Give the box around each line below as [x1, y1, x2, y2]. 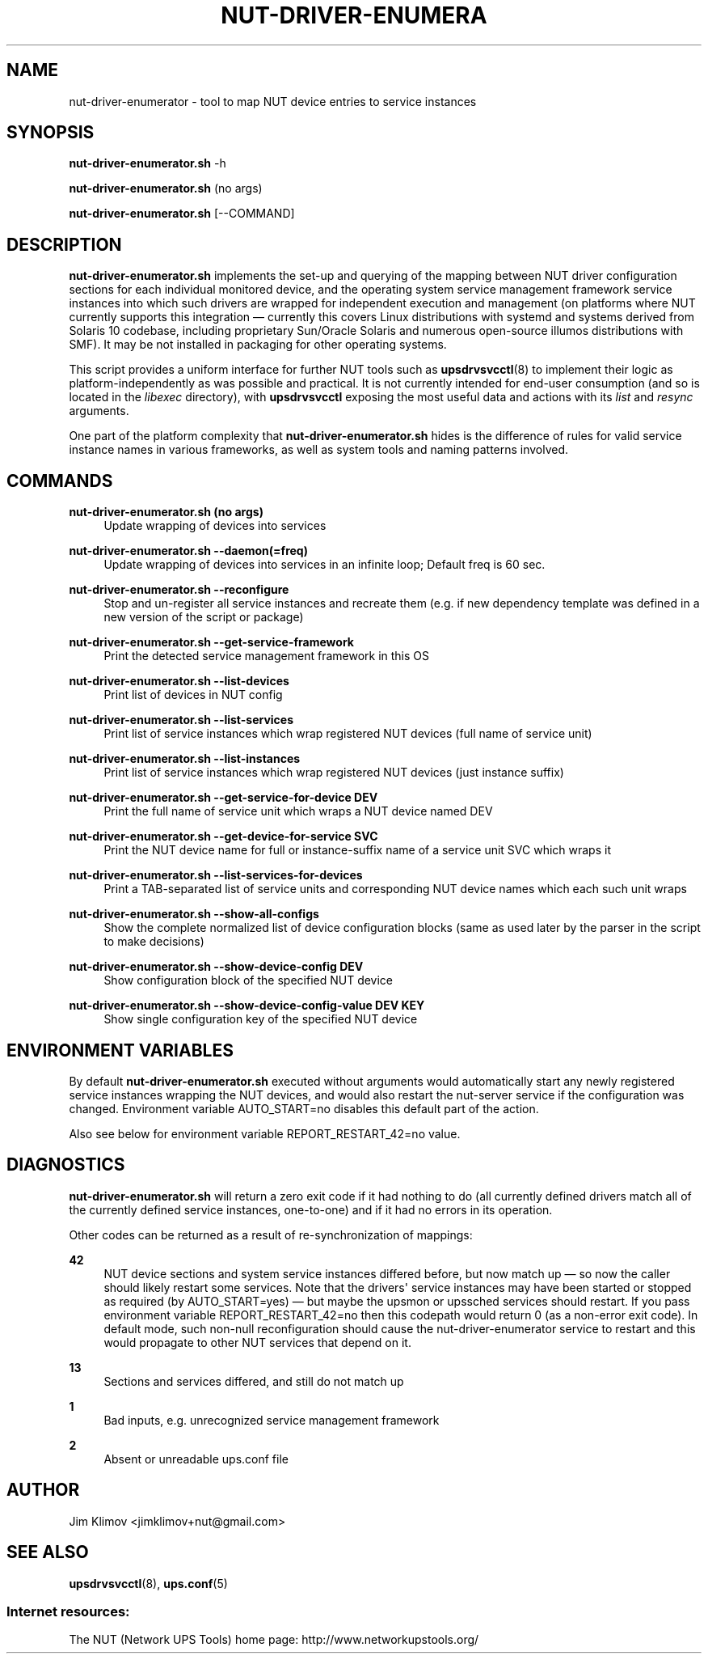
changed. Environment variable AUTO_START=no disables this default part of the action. [69, 1101, 539, 1116]
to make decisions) [103, 934, 204, 949]
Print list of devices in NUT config [103, 688, 283, 702]
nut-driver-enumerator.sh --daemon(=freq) [69, 544, 308, 558]
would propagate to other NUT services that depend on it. [103, 1335, 411, 1349]
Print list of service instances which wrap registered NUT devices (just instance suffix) [103, 765, 564, 780]
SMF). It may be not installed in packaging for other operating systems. [69, 337, 447, 352]
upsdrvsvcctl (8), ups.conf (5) [69, 1576, 228, 1590]
